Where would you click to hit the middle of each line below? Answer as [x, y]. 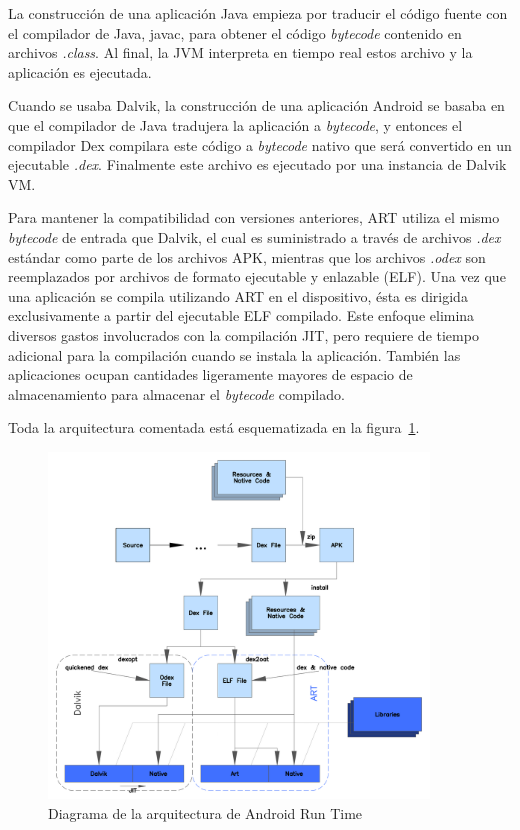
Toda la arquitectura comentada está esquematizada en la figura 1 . [214, 427]
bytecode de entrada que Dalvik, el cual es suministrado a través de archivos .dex [254, 236]
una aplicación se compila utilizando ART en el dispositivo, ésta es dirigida [238, 295]
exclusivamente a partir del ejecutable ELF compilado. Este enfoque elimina [241, 315]
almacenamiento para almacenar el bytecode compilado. [176, 393]
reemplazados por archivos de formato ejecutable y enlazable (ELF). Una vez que [257, 276]
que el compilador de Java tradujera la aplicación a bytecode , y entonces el [235, 124]
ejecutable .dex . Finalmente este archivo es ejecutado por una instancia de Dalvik [257, 164]
